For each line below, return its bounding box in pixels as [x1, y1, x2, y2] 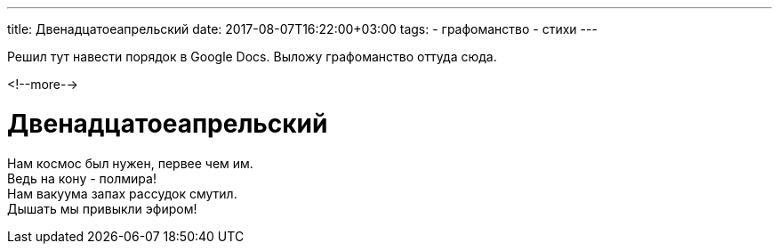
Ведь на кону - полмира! [7, 170, 157, 186]
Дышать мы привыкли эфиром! [7, 200, 197, 216]
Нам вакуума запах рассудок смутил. [7, 185, 237, 201]
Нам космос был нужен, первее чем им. [7, 155, 253, 171]
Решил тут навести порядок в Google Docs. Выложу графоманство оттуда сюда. [7, 49, 497, 64]
